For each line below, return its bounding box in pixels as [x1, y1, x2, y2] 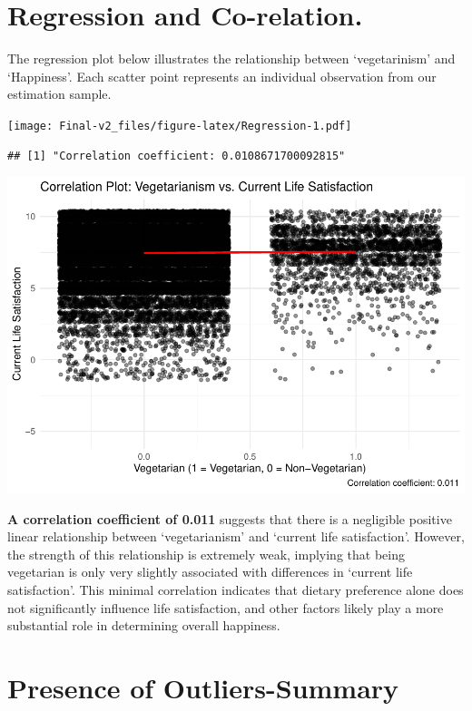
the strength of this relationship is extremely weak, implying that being [7, 544, 405, 563]
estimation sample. [7, 84, 112, 103]
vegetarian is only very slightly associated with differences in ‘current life [7, 562, 413, 581]
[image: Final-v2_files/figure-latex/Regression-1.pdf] [7, 119, 352, 132]
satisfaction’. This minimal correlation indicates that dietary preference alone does [7, 580, 464, 599]
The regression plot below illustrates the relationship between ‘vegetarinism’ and [7, 49, 456, 68]
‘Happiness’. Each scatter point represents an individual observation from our [7, 66, 437, 85]
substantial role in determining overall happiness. [7, 616, 280, 635]
